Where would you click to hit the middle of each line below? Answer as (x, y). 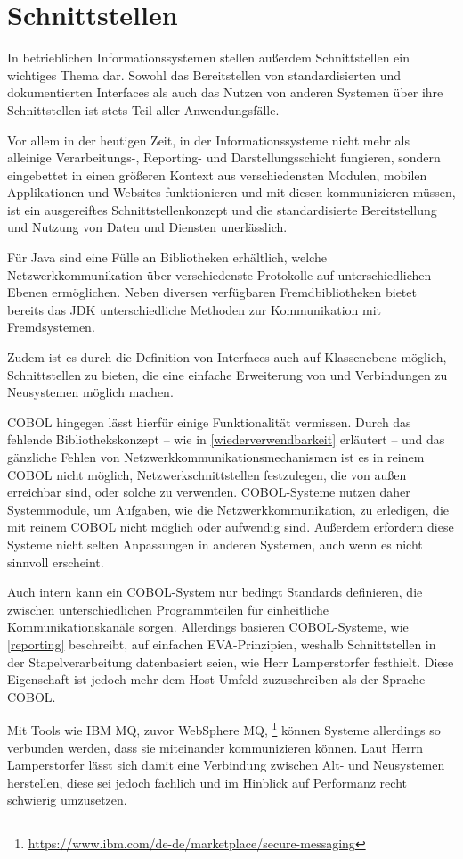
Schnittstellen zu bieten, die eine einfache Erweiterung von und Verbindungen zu (227, 374)
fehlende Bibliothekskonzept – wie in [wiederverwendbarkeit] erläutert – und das (226, 439)
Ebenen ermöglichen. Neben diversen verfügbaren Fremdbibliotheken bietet (212, 292)
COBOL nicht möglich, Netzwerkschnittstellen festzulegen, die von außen (207, 474)
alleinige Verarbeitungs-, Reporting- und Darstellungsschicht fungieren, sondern (224, 157)
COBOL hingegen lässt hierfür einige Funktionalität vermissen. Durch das (209, 421)
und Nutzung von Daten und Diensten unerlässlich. (147, 227)
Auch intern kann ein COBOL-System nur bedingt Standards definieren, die (215, 592)
